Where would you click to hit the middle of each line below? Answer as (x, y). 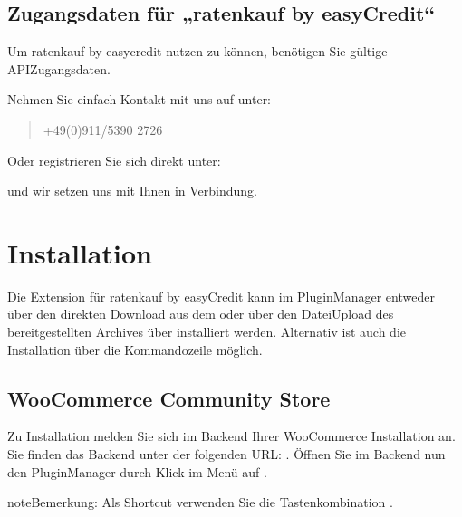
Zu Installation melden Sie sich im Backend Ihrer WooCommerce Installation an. (231, 436)
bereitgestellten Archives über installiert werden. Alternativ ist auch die (207, 332)
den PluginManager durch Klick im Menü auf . (137, 471)
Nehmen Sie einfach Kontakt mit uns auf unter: (140, 99)
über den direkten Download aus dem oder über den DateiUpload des (201, 314)
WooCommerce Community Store (169, 398)
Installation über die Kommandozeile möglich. (135, 349)
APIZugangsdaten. (59, 68)
